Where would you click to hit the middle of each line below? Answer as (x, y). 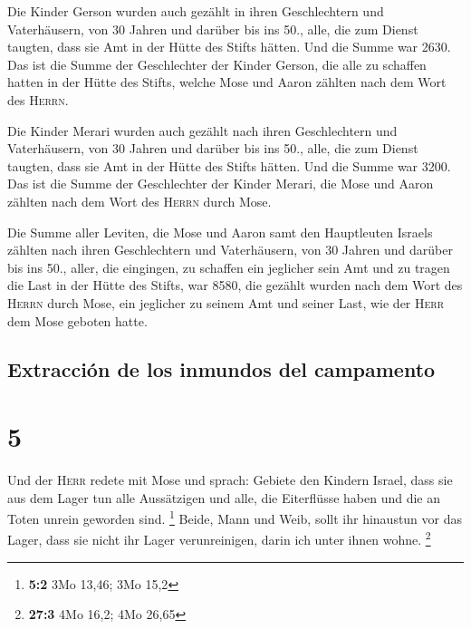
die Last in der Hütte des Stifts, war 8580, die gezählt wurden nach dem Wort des (235, 285)
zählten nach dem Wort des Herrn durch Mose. (139, 201)
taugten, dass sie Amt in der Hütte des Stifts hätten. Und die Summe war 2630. (229, 47)
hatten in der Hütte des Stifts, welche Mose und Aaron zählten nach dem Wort (227, 82)
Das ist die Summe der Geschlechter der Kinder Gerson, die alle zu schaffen (217, 64)
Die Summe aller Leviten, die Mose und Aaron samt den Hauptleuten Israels (220, 232)
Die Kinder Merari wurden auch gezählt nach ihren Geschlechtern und (202, 130)
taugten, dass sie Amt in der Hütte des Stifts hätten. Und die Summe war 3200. (229, 165)
